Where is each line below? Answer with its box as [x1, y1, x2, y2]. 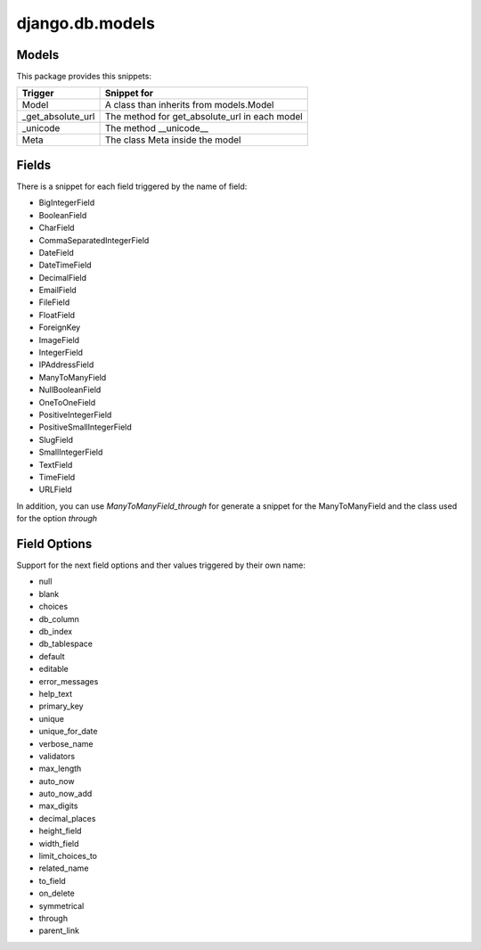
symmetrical [38, 900, 85, 911]
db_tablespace [38, 638, 94, 650]
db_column [38, 613, 80, 624]
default [38, 651, 66, 661]
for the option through [16, 513, 98, 524]
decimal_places [38, 813, 96, 823]
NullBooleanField [38, 384, 102, 396]
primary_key [38, 700, 84, 712]
